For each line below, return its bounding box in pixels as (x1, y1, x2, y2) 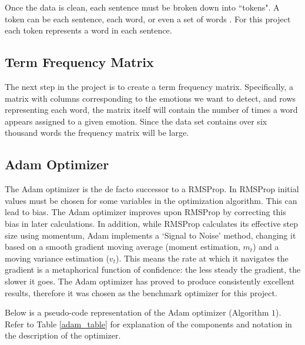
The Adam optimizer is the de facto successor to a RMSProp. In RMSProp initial (5, 183, 299, 195)
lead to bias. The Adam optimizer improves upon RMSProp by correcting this (5, 206, 286, 218)
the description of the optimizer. (5, 329, 121, 341)
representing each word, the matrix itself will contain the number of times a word (5, 103, 298, 116)
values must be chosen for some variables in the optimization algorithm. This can (5, 194, 297, 206)
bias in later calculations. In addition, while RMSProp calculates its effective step (5, 217, 299, 229)
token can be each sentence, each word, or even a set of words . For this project (5, 12, 291, 25)
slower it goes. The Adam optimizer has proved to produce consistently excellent (5, 274, 295, 287)
